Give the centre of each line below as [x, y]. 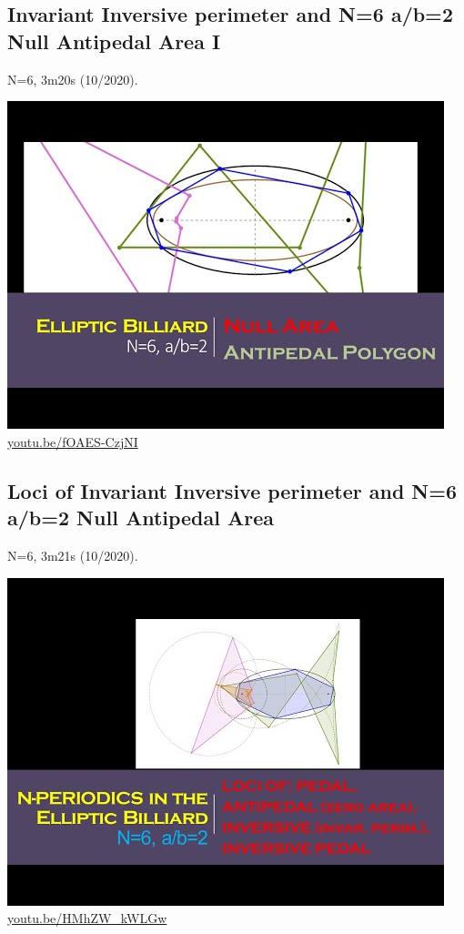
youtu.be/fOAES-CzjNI [73, 441]
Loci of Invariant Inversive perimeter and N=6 [232, 490]
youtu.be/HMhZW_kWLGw [87, 918]
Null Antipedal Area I [114, 41]
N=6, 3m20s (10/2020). [73, 79]
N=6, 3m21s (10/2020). [73, 555]
